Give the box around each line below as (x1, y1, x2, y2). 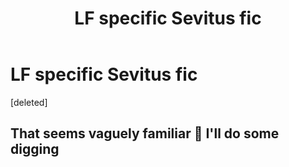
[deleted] (10, 96, 48, 108)
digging (10, 141, 60, 158)
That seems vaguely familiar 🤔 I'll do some (10, 125, 280, 142)
